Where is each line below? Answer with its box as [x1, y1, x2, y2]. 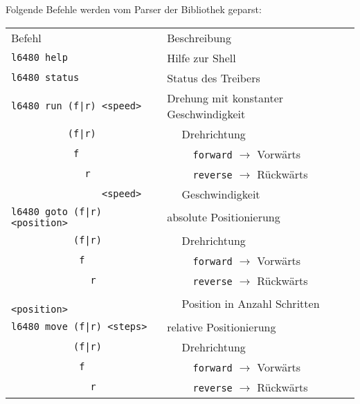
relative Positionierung [167, 318, 276, 335]
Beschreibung [167, 29, 231, 46]
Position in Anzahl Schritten [181, 295, 320, 312]
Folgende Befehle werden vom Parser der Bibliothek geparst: [6, 2, 262, 16]
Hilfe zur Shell [167, 49, 236, 66]
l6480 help [11, 52, 68, 64]
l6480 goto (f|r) [11, 205, 102, 217]
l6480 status [11, 72, 80, 84]
